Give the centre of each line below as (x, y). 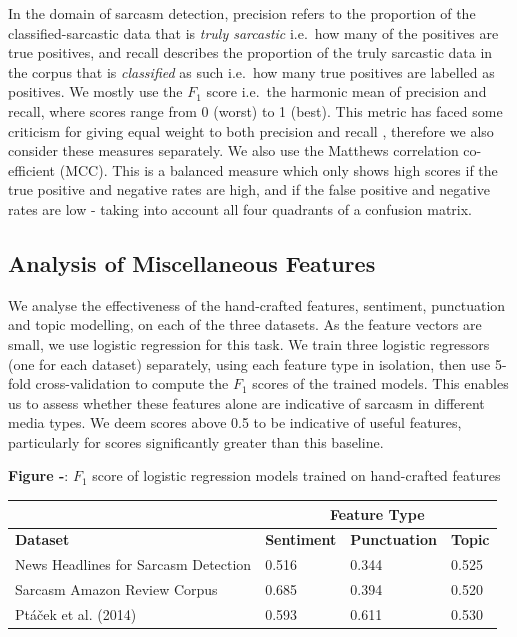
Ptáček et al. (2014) (76, 613)
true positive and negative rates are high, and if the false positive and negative (249, 189)
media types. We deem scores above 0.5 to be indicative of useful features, (235, 422)
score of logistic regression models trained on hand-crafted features (296, 475)
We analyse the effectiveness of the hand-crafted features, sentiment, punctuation (257, 304)
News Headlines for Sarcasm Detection (133, 564)
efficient (32, 169)
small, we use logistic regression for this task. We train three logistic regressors (249, 343)
